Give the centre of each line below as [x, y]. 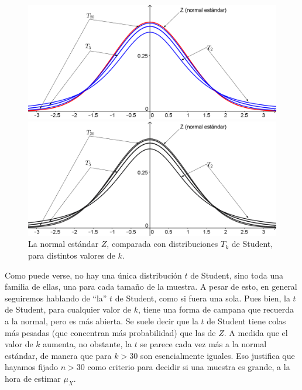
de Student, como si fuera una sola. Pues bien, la [203, 298]
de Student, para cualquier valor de [68, 309]
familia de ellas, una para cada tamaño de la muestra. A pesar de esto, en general [151, 286]
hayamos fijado [32, 367]
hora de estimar [33, 378]
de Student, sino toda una [237, 275]
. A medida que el [256, 332]
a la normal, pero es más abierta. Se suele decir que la [102, 321]
